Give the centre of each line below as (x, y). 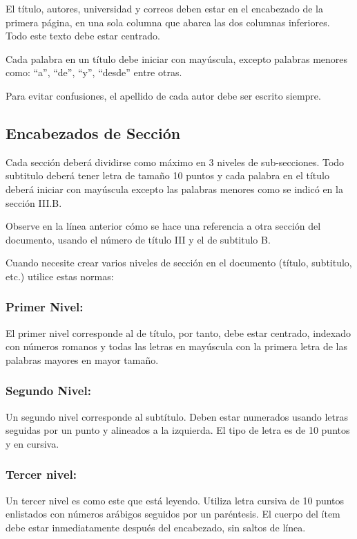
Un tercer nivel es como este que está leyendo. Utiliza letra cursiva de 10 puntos (175, 500)
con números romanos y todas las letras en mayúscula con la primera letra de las (176, 346)
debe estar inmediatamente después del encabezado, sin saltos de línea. (156, 527)
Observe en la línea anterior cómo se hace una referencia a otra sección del (163, 226)
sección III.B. (34, 202)
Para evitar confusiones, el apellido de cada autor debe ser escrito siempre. (163, 95)
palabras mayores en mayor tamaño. (82, 359)
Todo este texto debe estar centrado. (83, 36)
